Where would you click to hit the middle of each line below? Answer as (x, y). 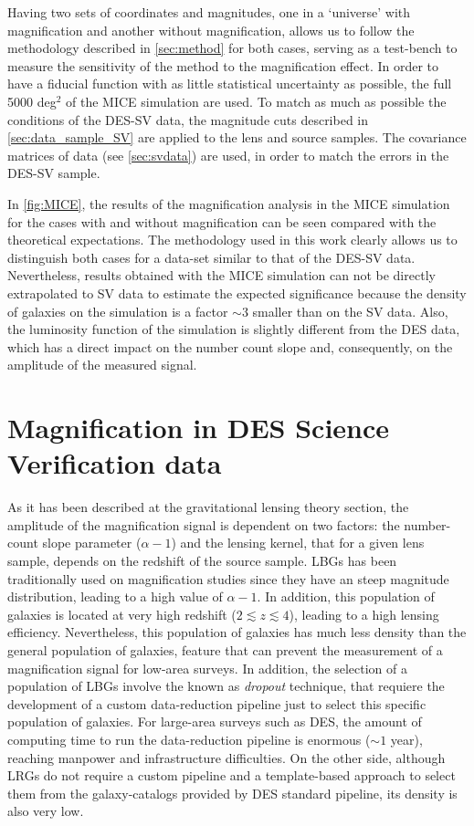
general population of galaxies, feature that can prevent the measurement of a (225, 649)
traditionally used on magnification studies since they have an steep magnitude (228, 578)
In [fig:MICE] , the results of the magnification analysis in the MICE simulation (229, 203)
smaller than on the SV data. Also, (350, 311)
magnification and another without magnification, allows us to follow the (211, 30)
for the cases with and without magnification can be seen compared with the (222, 221)
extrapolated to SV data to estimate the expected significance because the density (237, 293)
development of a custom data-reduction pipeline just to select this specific (217, 703)
